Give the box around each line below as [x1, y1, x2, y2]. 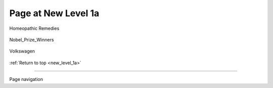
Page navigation [9, 76, 43, 82]
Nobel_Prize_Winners [9, 36, 54, 42]
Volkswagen [9, 48, 35, 54]
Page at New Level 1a [9, 8, 100, 19]
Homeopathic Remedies [9, 25, 60, 31]
